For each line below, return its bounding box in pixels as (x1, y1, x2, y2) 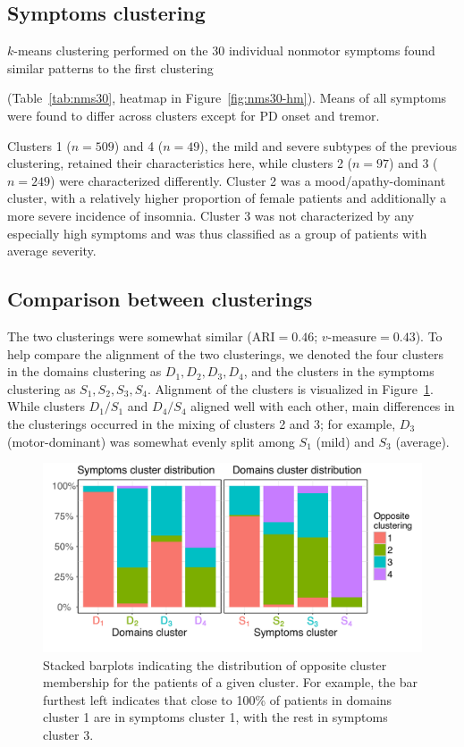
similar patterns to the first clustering (7, 58, 214, 77)
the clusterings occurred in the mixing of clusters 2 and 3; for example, (7, 414, 396, 432)
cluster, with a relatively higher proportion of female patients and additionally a (7, 189, 447, 207)
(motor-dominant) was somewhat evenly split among (7, 432, 295, 450)
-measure (327, 331, 377, 344)
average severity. (7, 241, 97, 260)
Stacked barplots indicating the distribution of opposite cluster (43, 655, 387, 674)
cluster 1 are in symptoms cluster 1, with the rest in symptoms (43, 708, 388, 726)
